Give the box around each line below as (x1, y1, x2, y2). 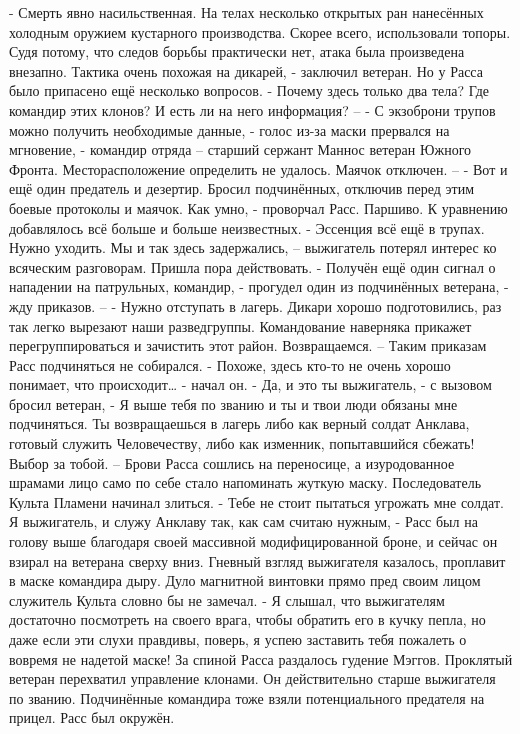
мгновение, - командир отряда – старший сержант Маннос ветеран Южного (9, 139, 472, 160)
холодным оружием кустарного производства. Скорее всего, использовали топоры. (9, 21, 511, 42)
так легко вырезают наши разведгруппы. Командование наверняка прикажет (9, 315, 472, 336)
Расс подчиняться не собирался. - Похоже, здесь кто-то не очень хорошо (9, 354, 451, 375)
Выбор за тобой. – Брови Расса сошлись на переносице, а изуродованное (9, 452, 455, 473)
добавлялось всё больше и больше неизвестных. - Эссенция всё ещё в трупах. (9, 217, 485, 238)
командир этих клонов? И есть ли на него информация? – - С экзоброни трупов (9, 99, 496, 120)
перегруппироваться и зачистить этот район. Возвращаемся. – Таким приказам (9, 335, 487, 356)
